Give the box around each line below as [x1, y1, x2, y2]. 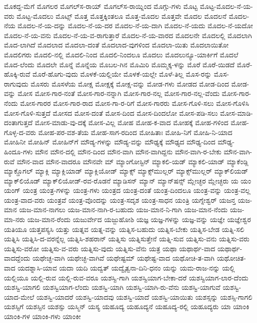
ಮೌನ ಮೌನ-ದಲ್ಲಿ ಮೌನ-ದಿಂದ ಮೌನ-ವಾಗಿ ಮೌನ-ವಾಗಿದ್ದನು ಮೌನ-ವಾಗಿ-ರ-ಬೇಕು [35, 146, 222, 156]
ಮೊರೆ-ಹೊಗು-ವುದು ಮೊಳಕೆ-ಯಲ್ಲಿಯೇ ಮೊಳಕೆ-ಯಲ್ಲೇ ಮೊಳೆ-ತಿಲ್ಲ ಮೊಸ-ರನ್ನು [32, 69, 212, 79]
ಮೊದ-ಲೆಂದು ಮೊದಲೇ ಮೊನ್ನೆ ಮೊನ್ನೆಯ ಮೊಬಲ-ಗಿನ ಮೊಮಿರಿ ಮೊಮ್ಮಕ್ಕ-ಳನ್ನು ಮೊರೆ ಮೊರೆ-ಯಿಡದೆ [4, 59, 235, 69]
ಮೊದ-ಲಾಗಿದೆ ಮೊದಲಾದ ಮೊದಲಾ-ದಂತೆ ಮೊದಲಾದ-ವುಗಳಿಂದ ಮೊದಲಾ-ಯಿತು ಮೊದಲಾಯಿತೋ [4, 40, 229, 50]
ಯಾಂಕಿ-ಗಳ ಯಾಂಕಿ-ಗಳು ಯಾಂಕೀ [4, 311, 81, 321]
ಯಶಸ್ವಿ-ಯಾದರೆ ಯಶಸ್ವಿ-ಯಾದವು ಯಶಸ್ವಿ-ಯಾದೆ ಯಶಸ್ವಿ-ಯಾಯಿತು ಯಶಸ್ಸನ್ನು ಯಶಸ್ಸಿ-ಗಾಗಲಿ [36, 291, 253, 302]
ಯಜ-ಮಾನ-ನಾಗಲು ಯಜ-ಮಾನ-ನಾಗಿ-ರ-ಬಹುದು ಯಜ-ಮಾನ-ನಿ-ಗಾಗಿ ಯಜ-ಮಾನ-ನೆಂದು [19, 204, 228, 215]
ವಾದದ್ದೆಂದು [4, 253, 30, 263]
